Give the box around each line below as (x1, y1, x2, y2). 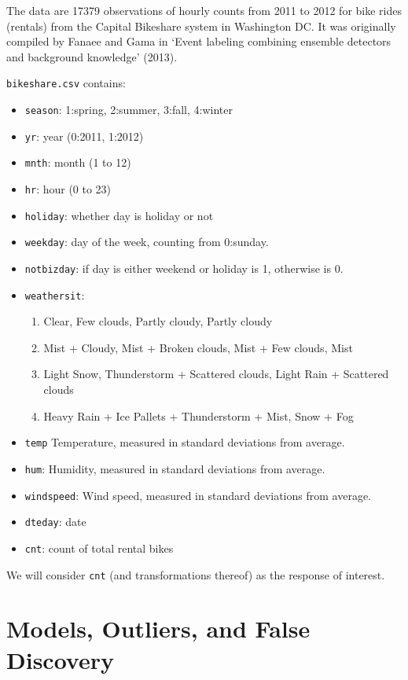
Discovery (6, 643, 114, 675)
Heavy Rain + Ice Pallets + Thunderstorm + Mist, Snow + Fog (43, 407, 354, 424)
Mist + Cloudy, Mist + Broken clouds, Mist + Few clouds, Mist (43, 339, 353, 355)
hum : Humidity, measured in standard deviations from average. (24, 460, 325, 476)
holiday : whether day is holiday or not (24, 207, 214, 223)
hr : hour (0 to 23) (24, 181, 112, 197)
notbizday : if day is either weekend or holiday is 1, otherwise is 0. (24, 259, 344, 276)
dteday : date (24, 513, 86, 530)
